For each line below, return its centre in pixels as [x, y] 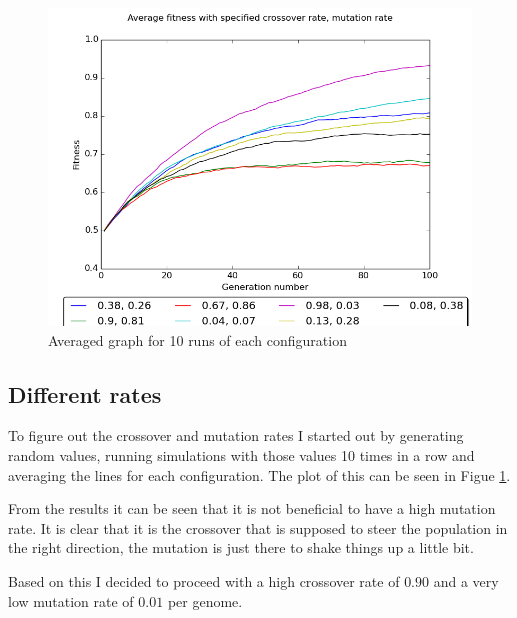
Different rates [85, 393]
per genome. [205, 600]
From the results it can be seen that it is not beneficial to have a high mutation [252, 508]
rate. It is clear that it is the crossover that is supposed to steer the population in [258, 527]
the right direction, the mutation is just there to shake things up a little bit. [241, 547]
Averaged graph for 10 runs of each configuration [197, 339]
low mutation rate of [71, 600]
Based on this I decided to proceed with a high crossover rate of [204, 580]
